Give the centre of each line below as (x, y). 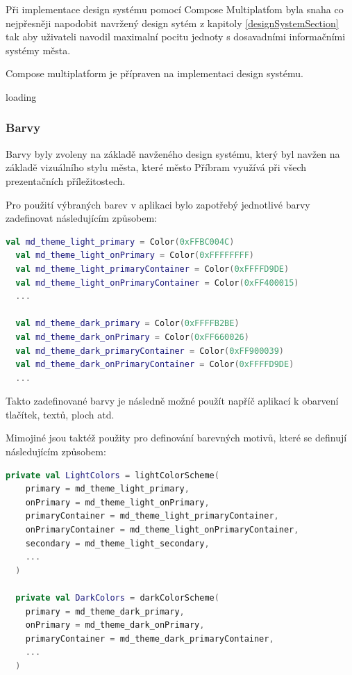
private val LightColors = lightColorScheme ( (112, 475)
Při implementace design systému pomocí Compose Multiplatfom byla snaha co (175, 9)
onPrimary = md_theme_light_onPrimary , (117, 502)
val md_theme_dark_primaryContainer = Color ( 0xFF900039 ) (150, 351)
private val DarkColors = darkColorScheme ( (117, 598)
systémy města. (38, 50)
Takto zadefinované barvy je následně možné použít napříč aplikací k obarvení (172, 401)
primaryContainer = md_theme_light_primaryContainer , (152, 516)
